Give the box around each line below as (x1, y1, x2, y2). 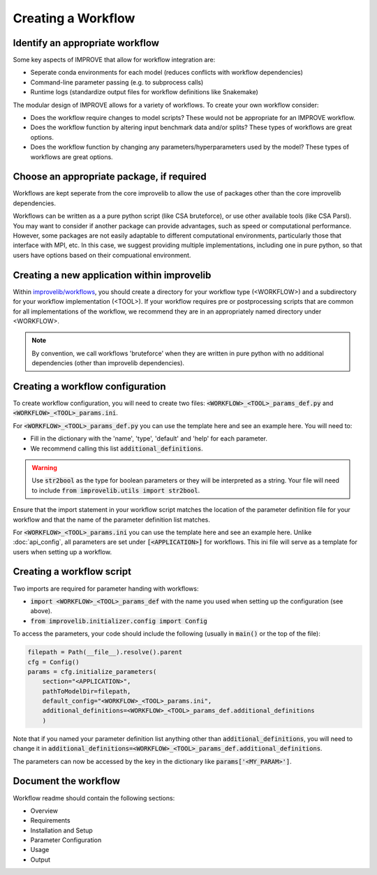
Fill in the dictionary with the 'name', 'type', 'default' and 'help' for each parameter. (30, 434, 268, 443)
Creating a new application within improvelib (13, 269, 212, 281)
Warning (31, 463, 57, 471)
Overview (30, 807, 59, 815)
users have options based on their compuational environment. (13, 251, 191, 259)
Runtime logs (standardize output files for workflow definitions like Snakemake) (30, 88, 258, 96)
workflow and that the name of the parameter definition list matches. (13, 515, 211, 524)
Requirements (30, 816, 71, 825)
